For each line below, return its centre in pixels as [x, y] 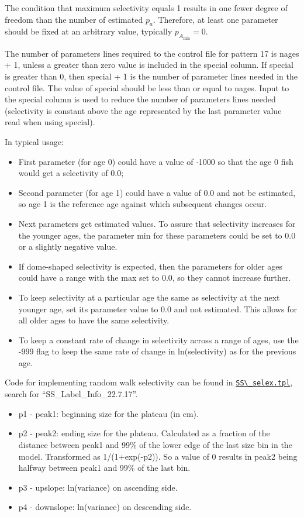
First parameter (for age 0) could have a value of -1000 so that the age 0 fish [156, 161]
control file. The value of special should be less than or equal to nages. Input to [147, 87]
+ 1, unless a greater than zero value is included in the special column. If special [149, 65]
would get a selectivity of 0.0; [71, 173]
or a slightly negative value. [68, 247]
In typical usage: [34, 141]
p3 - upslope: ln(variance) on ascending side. [98, 487]
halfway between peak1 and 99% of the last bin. [104, 468]
